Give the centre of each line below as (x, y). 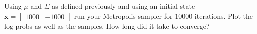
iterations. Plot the (224, 16)
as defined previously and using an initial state (123, 6)
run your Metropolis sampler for (123, 16)
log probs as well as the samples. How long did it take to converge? (107, 25)
